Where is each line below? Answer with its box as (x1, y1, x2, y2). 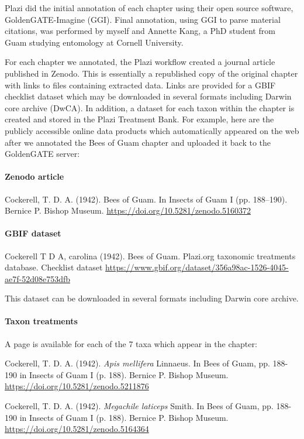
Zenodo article (5, 170, 64, 183)
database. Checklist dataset (5, 261, 103, 273)
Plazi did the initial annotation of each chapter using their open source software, (5, 2, 293, 13)
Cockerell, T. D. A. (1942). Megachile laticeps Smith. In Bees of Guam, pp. (5, 400, 274, 412)
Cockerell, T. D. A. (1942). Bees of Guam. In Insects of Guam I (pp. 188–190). (5, 193, 288, 205)
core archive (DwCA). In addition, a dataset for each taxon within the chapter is (5, 101, 295, 114)
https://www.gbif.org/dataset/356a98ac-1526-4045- (105, 261, 289, 273)
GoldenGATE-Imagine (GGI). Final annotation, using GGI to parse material (5, 13, 281, 25)
